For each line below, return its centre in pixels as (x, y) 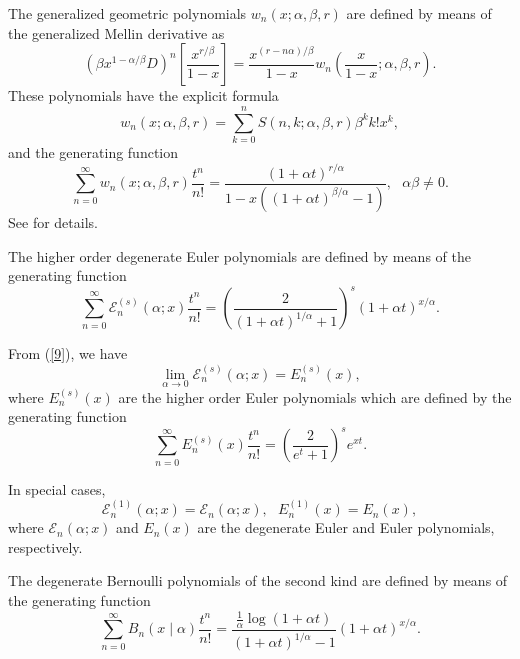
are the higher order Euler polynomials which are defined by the (315, 396)
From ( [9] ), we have (68, 353)
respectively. (45, 546)
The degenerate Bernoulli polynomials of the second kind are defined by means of (258, 580)
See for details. (53, 221)
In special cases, (57, 488)
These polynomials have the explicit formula (143, 95)
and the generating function (93, 151)
